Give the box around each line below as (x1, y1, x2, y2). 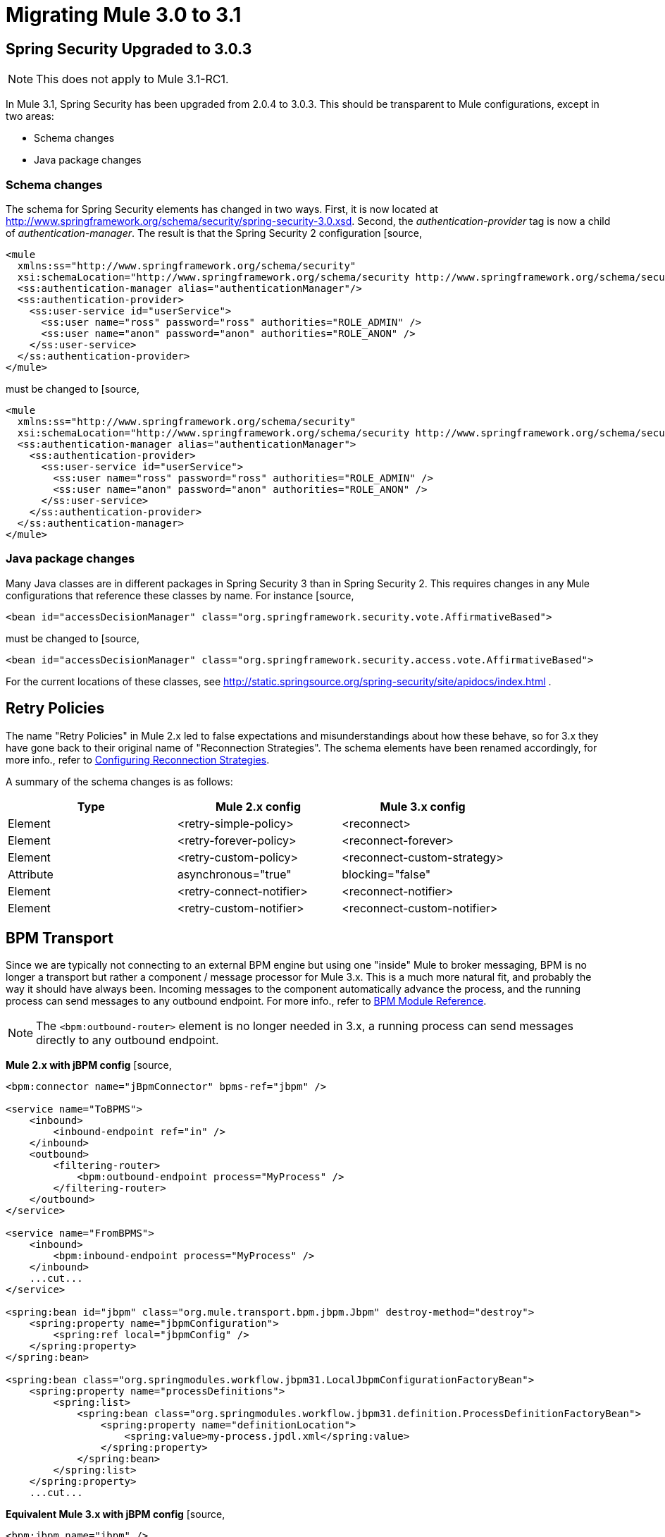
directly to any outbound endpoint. (36, 1033, 219, 1048)
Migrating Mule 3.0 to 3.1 (6, 3, 242, 27)
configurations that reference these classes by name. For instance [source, (6, 589, 354, 601)
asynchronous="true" (177, 867, 292, 881)
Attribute (8, 867, 54, 881)
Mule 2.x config (215, 799, 302, 814)
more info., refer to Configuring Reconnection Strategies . (6, 753, 270, 766)
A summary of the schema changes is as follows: (6, 775, 233, 788)
